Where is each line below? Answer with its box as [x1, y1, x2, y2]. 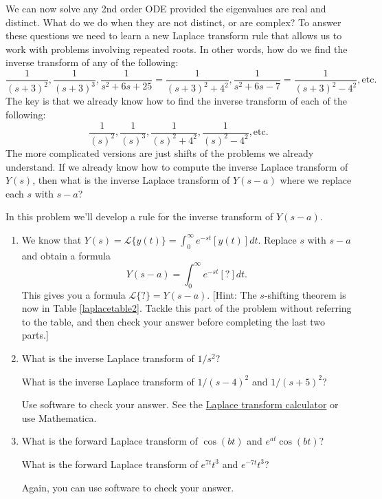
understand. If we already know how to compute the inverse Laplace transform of [5, 159, 348, 173]
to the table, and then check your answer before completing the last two [21, 314, 326, 328]
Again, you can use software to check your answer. [21, 480, 234, 494]
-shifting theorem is [264, 287, 346, 301]
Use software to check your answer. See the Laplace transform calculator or [21, 397, 339, 412]
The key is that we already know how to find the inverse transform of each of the [5, 94, 347, 108]
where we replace [280, 173, 352, 187]
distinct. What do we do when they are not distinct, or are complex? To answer [5, 14, 341, 29]
